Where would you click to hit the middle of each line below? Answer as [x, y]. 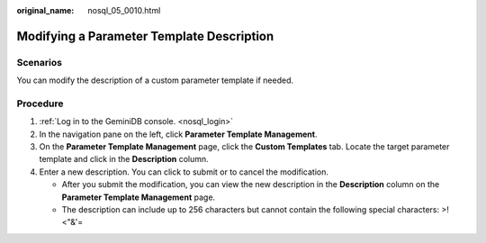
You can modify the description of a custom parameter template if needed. [155, 80]
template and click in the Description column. [124, 159]
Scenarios [40, 62]
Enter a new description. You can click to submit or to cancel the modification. [184, 172]
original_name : [45, 10]
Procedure [40, 103]
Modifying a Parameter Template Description [145, 36]
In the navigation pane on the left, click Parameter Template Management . [178, 134]
